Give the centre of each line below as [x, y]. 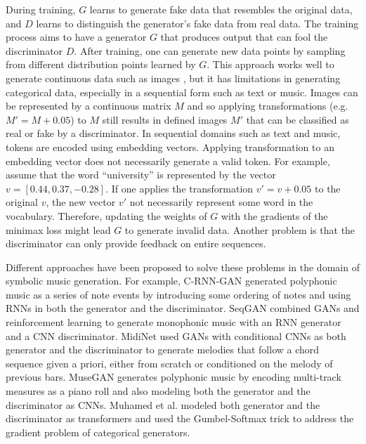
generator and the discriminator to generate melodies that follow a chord [163, 350]
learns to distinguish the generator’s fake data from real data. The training [197, 23]
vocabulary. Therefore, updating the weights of [106, 215]
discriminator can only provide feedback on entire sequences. [136, 243]
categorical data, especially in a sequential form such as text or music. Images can [182, 92]
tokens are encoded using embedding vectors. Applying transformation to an [170, 146]
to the [328, 188]
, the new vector [81, 202]
